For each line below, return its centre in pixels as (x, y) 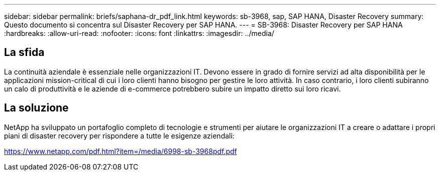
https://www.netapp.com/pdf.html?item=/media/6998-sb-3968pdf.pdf (121, 151)
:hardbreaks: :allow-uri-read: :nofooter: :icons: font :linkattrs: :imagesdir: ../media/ (139, 33)
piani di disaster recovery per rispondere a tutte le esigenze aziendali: (119, 135)
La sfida (24, 52)
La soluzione (36, 108)
